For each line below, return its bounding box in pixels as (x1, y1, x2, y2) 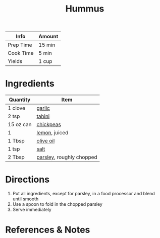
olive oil (36, 137, 55, 144)
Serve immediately (12, 207, 51, 213)
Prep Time (8, 41, 32, 48)
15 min (38, 41, 56, 48)
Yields (8, 58, 23, 65)
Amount (38, 33, 59, 40)
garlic (36, 105, 50, 112)
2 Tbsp (8, 154, 25, 161)
